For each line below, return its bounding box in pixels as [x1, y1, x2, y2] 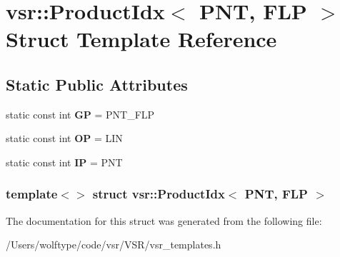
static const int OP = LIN [6, 131, 123, 146]
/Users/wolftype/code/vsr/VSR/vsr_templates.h [6, 237, 221, 252]
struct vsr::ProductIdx [92, 185, 225, 203]
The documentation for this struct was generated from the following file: [6, 213, 322, 228]
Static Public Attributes [6, 73, 188, 95]
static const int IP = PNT [6, 154, 123, 169]
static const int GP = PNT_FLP [6, 106, 155, 121]
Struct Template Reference [6, 24, 277, 54]
